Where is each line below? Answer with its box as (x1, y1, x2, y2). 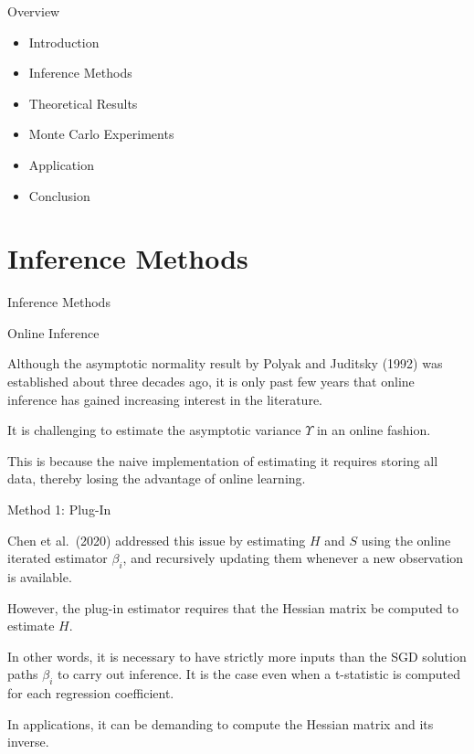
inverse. (7, 732, 49, 751)
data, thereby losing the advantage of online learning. (7, 469, 306, 488)
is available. (7, 568, 72, 587)
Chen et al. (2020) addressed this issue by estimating (7, 530, 306, 549)
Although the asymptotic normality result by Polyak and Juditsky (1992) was (7, 354, 443, 373)
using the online (361, 530, 451, 549)
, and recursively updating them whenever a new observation (122, 548, 464, 568)
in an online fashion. (316, 420, 431, 440)
